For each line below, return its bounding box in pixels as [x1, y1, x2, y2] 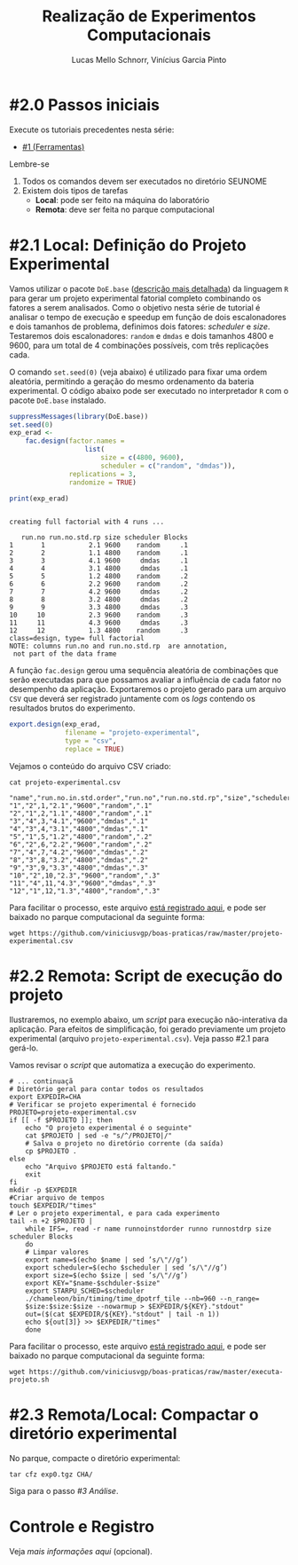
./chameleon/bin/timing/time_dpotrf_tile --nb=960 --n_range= [25, 1294, 260, 1303]
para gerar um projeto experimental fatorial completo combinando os [9, 293, 262, 303]
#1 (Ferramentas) [21, 141, 85, 152]
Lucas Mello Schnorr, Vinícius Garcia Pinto [71, 54, 227, 65]
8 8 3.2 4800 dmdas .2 [9, 595, 189, 604]
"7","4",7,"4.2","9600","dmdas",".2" [9, 847, 149, 857]
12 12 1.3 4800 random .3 [9, 626, 189, 635]
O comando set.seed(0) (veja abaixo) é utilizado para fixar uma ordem [9, 366, 268, 377]
